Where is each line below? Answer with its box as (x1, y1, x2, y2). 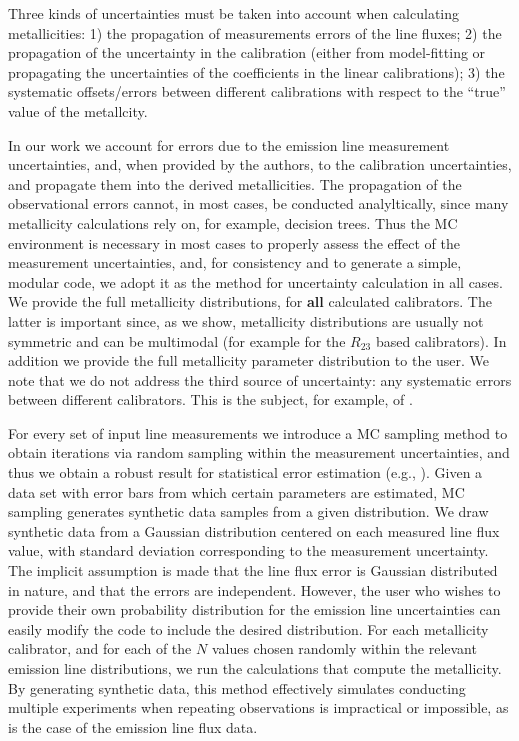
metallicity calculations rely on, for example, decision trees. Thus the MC (8, 212, 458, 233)
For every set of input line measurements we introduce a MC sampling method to (8, 422, 508, 443)
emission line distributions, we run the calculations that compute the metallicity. (8, 658, 502, 678)
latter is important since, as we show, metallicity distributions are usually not (8, 310, 484, 331)
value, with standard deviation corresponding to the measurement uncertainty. (8, 540, 489, 561)
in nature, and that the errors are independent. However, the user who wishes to (8, 579, 501, 600)
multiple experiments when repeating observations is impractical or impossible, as (8, 697, 509, 718)
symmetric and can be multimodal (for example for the (8, 330, 346, 351)
